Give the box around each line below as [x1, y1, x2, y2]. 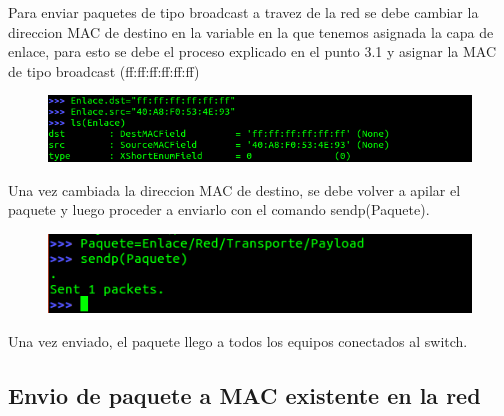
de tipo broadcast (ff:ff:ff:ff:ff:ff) [8, 60, 200, 81]
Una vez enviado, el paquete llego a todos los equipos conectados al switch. [8, 330, 468, 351]
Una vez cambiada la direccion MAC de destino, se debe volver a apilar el [8, 179, 461, 200]
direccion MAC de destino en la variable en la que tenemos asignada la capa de [8, 21, 494, 42]
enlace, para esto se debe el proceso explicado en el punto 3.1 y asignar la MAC [8, 41, 497, 62]
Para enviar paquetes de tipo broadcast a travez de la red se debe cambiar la [8, 2, 479, 22]
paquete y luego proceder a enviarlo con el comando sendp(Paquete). [8, 199, 430, 220]
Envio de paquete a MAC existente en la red [8, 379, 481, 410]
